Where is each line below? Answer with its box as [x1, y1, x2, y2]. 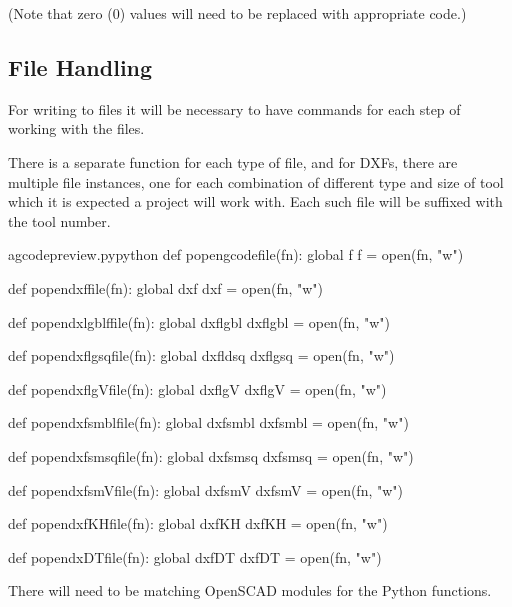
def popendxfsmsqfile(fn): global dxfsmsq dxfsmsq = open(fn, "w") [8, 445, 414, 466]
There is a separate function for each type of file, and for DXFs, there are [8, 151, 458, 172]
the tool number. [8, 210, 111, 231]
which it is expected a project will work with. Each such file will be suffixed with [8, 191, 503, 212]
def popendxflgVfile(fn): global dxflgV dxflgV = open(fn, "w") [8, 378, 387, 399]
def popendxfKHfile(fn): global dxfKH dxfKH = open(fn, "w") [8, 513, 388, 534]
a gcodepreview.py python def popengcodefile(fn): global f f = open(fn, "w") [8, 244, 464, 265]
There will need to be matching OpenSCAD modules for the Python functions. [8, 580, 492, 601]
